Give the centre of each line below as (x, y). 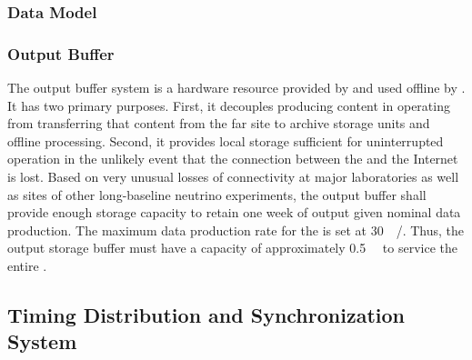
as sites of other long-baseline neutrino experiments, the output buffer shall (217, 194)
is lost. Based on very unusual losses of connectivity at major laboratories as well (233, 177)
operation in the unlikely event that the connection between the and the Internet (233, 159)
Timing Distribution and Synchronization (206, 314)
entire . (27, 265)
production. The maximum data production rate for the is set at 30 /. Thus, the (236, 230)
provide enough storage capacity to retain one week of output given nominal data (234, 212)
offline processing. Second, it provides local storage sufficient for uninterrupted (226, 140)
